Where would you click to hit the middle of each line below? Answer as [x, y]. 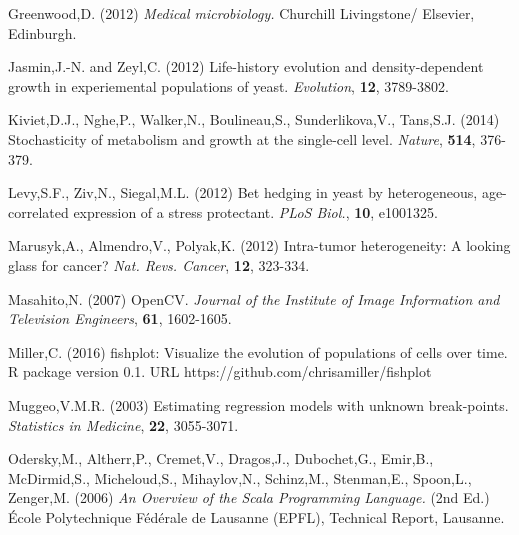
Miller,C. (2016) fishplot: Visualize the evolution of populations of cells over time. [258, 351]
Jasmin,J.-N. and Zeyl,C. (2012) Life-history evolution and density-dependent [246, 66]
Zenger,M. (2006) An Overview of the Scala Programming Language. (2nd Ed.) [249, 497]
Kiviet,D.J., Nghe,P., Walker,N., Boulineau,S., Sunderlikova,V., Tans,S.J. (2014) [254, 119]
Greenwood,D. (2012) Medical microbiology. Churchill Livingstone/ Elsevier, [241, 13]
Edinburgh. [42, 32]
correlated [38, 211]
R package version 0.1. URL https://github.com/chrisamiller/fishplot [220, 371]
